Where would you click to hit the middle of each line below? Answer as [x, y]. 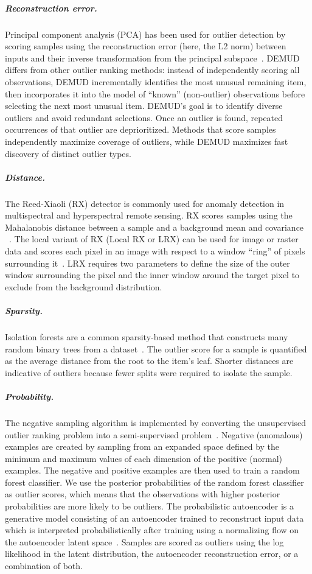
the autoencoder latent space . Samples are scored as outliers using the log [144, 541]
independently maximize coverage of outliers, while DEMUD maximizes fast [147, 141]
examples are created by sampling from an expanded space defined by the [142, 446]
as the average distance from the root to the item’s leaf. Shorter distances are [149, 361]
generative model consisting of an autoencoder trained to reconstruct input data [154, 518]
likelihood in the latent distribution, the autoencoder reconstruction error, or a [152, 554]
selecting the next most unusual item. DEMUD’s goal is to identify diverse [144, 106]
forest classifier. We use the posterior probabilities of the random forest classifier [154, 482]
